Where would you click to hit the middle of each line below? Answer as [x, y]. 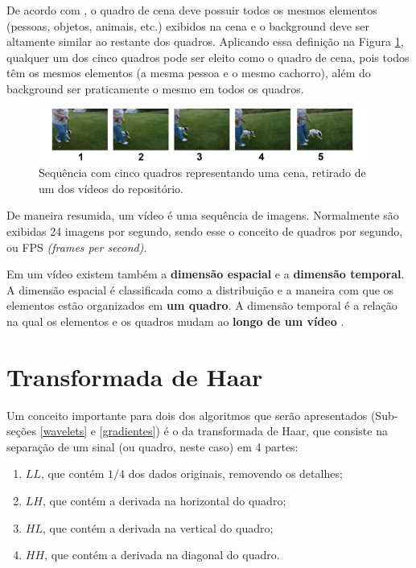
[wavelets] [64, 431]
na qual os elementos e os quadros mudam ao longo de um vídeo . [175, 321]
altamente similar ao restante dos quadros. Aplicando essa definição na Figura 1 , [205, 41]
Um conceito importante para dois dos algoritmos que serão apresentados [187, 415]
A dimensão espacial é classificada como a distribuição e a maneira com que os [200, 289]
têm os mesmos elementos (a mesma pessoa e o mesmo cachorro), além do [189, 73]
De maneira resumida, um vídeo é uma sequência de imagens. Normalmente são [203, 215]
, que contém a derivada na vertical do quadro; [158, 527]
